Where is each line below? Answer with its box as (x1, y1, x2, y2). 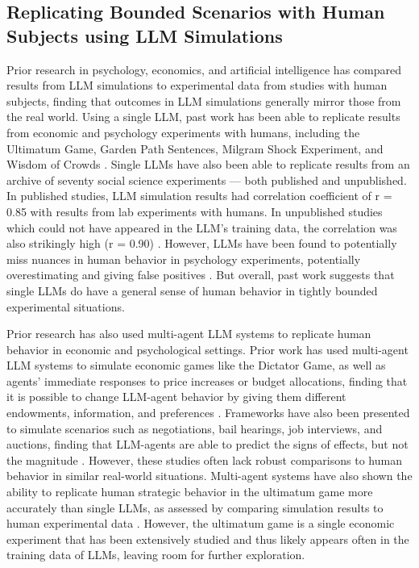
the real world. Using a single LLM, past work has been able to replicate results (6, 108, 400, 125)
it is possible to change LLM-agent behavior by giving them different (6, 388, 346, 405)
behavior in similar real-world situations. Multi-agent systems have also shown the (6, 467, 413, 484)
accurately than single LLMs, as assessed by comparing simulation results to (6, 499, 384, 516)
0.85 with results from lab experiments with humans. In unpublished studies (6, 203, 383, 219)
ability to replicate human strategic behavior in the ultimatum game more (6, 483, 373, 500)
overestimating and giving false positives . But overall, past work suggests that (6, 266, 395, 283)
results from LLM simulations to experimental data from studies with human (6, 77, 388, 94)
